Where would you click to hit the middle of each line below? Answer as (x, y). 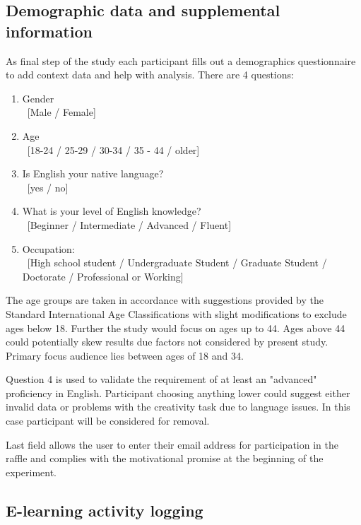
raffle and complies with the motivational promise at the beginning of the (165, 458)
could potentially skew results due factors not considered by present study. (167, 342)
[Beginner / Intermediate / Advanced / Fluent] (129, 224)
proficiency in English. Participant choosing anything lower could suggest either (178, 393)
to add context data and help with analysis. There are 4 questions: (150, 75)
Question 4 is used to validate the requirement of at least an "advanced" (161, 379)
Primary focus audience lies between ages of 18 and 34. (125, 355)
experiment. (31, 472)
